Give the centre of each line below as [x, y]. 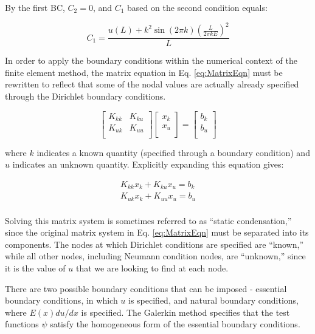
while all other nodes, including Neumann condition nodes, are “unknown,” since [155, 256]
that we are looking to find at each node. [152, 268]
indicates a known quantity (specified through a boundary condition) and [173, 152]
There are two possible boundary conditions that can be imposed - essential [146, 288]
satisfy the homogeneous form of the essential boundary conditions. [175, 324]
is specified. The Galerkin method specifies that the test [185, 312]
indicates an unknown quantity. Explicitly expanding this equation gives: [148, 164]
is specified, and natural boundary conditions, [214, 300]
